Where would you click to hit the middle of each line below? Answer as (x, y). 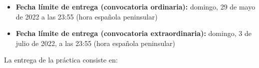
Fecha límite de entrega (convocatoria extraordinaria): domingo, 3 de (133, 33)
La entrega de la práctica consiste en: (61, 60)
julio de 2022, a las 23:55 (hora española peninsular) (96, 43)
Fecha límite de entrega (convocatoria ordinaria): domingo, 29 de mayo (135, 6)
